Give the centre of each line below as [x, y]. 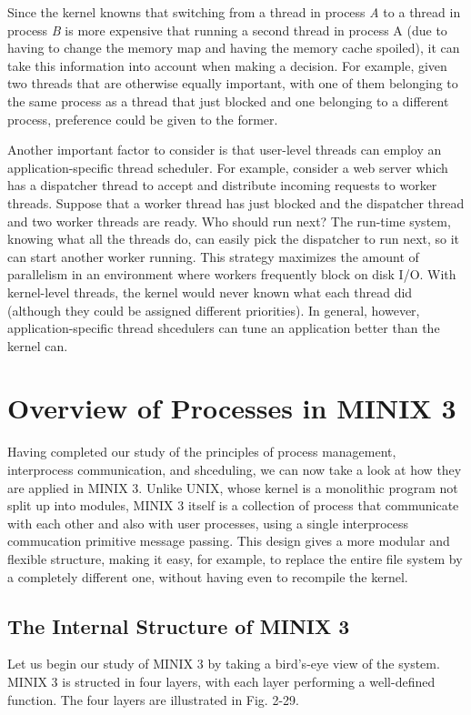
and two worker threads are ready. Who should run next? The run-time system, [229, 221]
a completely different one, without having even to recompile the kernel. [208, 576]
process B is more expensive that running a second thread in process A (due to [227, 30]
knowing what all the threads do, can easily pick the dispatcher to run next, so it [234, 239]
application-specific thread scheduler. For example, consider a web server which [228, 167]
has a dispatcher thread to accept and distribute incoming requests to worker [222, 185]
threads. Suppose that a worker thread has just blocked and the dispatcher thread [236, 202]
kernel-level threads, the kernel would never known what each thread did [210, 292]
